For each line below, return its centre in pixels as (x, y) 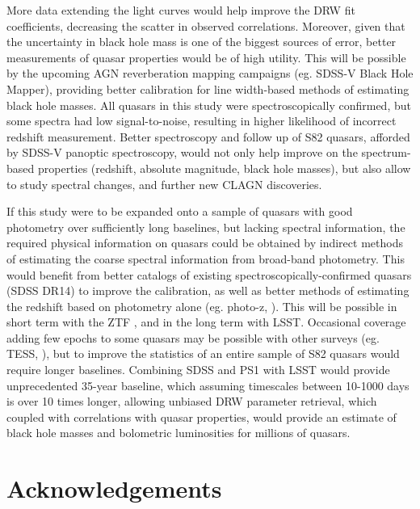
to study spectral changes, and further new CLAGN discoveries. (164, 184)
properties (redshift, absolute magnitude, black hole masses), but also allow (224, 168)
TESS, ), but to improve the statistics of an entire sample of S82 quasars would (203, 353)
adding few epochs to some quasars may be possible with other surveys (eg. (193, 337)
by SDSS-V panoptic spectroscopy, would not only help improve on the (182, 152)
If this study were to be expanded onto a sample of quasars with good (180, 211)
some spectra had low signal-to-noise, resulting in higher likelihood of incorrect (202, 121)
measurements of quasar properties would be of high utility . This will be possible (206, 57)
